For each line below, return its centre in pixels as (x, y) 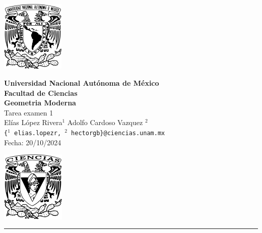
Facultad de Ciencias (41, 93)
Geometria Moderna (40, 103)
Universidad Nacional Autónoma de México (82, 83)
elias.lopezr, (38, 133)
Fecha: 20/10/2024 (33, 142)
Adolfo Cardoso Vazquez (105, 122)
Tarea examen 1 (29, 112)
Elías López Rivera (33, 122)
